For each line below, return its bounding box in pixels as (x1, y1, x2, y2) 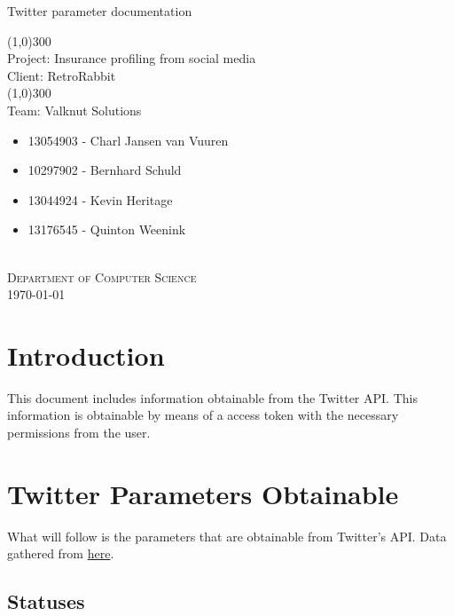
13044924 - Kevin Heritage (27, 190, 173, 209)
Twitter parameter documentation (7, 2, 192, 20)
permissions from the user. (7, 423, 151, 442)
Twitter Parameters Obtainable (7, 475, 399, 511)
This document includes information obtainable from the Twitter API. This (7, 388, 418, 407)
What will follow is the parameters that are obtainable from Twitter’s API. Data (7, 526, 447, 545)
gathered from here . (7, 544, 114, 563)
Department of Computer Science (7, 267, 197, 286)
